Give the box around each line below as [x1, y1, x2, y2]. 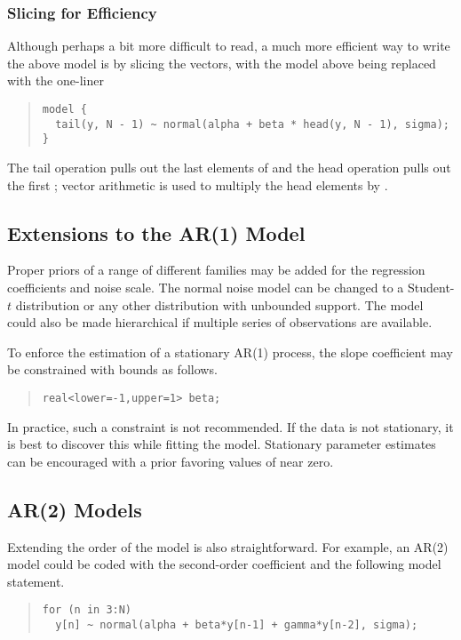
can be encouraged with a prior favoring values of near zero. [7, 452, 334, 470]
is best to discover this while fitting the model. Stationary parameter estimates [7, 435, 436, 453]
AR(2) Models [7, 495, 142, 523]
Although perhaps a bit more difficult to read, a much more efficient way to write [7, 36, 450, 55]
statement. [7, 572, 65, 590]
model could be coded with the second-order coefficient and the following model [7, 555, 441, 573]
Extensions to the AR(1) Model [7, 219, 306, 246]
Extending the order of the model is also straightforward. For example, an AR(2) [7, 537, 449, 556]
